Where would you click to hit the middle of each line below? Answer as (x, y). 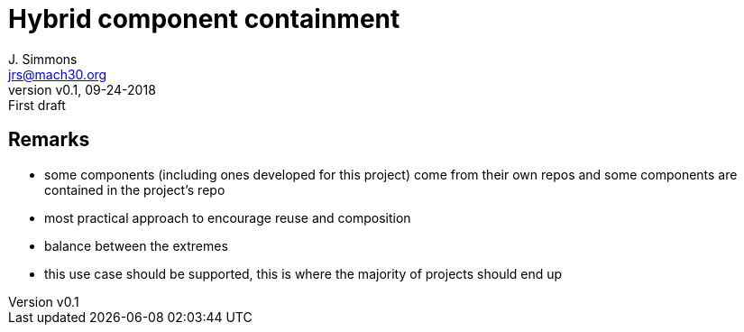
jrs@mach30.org (58, 74)
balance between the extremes (136, 245)
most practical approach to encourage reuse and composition (228, 217)
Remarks (49, 140)
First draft (37, 105)
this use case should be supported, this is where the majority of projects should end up (303, 273)
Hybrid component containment (204, 19)
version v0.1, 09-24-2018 (82, 89)
